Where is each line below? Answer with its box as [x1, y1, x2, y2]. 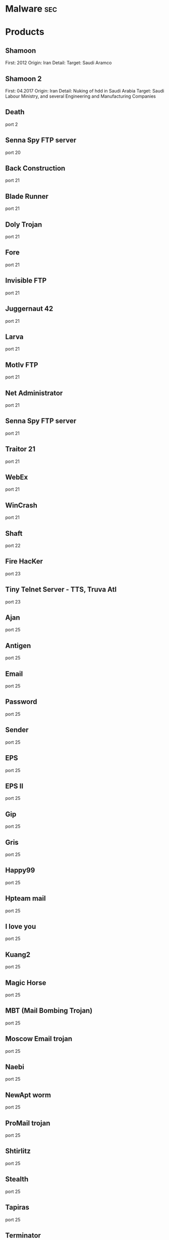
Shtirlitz [5, 1147, 31, 1156]
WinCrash [5, 501, 38, 509]
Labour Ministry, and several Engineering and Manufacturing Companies [5, 93, 156, 99]
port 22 [5, 542, 21, 548]
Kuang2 [5, 950, 31, 959]
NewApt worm [5, 1091, 51, 1099]
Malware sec [5, 3, 57, 15]
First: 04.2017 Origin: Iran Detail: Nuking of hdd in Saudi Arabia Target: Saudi [5, 88, 164, 94]
